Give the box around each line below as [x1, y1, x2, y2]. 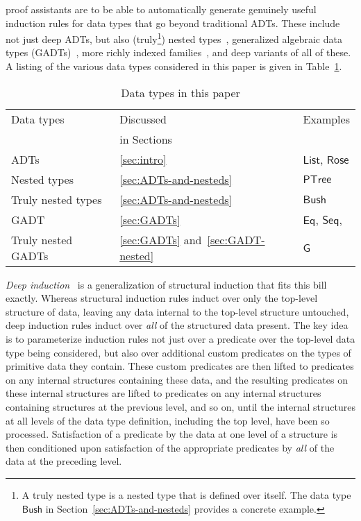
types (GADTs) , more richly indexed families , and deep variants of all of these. [6, 45, 351, 60]
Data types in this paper [121, 84, 240, 101]
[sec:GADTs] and [119, 231, 202, 248]
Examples [303, 110, 350, 127]
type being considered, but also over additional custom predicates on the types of [6, 345, 351, 359]
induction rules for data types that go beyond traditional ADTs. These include [6, 15, 340, 30]
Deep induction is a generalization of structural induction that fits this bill [6, 277, 327, 291]
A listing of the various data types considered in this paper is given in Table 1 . [6, 59, 342, 74]
